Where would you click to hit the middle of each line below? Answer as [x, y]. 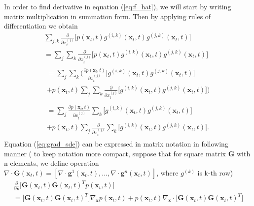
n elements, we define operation [52, 163]
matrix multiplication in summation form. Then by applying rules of [108, 16]
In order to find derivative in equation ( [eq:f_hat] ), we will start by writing [118, 6]
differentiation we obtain [41, 26]
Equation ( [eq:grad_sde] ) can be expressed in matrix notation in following [116, 144]
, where [167, 172]
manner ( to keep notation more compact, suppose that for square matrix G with [127, 153]
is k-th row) [215, 172]
